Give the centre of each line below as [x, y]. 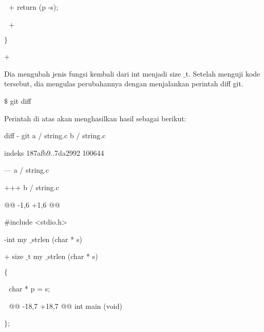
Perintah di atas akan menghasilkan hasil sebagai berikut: [95, 118]
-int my [16, 239]
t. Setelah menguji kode [223, 73]
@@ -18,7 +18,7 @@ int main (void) [65, 306]
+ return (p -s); [34, 7]
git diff [21, 100]
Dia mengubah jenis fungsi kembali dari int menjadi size [93, 73]
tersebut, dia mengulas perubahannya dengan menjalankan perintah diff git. [124, 84]
